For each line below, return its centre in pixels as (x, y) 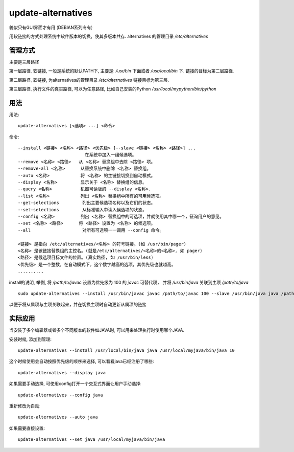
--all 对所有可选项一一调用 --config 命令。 (91, 230)
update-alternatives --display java (62, 373)
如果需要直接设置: (27, 428)
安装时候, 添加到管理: (30, 339)
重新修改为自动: (25, 406)
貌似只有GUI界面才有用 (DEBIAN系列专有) (51, 27)
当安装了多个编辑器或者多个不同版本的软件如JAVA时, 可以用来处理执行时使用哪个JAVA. (97, 330)
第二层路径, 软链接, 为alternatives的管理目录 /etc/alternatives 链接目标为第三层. (89, 80)
